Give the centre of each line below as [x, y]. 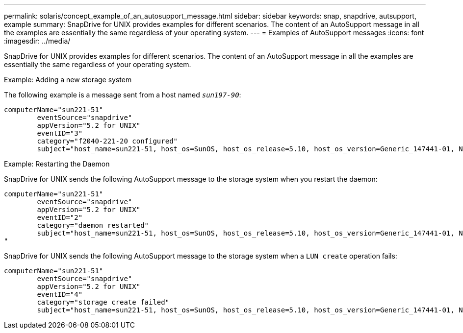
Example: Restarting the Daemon [57, 164]
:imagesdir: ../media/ [37, 41]
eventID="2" [60, 217]
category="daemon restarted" [93, 225]
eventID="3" [60, 133]
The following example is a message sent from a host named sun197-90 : [123, 95]
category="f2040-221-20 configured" [107, 141]
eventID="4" [60, 294]
